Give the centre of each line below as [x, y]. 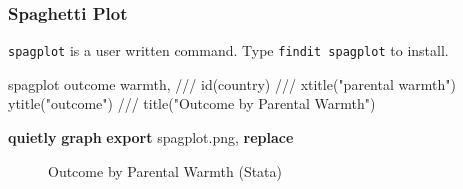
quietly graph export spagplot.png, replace [151, 137]
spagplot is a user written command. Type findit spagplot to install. [228, 50]
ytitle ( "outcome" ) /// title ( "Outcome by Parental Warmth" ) [192, 103]
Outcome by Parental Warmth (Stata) [165, 170]
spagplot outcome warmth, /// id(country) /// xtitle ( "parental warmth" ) [232, 83]
